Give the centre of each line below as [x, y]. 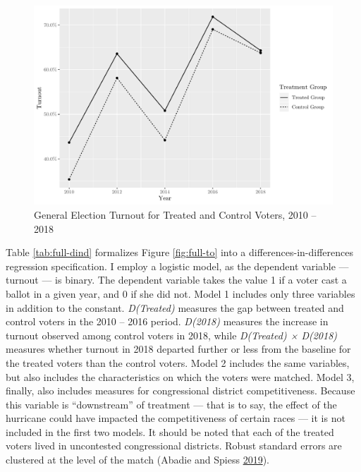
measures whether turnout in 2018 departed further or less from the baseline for [178, 349]
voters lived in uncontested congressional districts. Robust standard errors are [174, 446]
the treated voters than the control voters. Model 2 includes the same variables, [178, 362]
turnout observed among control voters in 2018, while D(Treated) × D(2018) [172, 335]
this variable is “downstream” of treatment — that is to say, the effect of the [171, 404]
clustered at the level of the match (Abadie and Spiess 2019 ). [137, 460]
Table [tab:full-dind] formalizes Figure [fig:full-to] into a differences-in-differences [179, 252]
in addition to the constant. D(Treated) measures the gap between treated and [175, 307]
